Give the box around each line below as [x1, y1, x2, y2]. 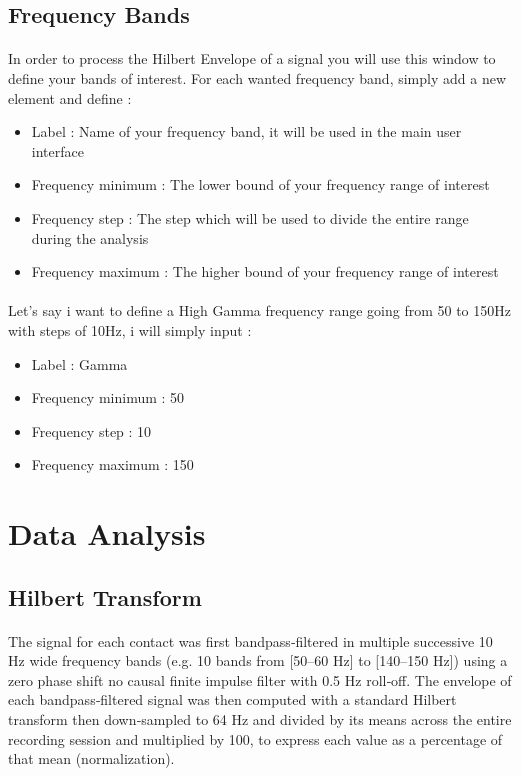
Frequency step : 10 [31, 420, 152, 441]
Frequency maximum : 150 [31, 454, 194, 475]
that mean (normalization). [8, 748, 175, 769]
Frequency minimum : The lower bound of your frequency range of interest [31, 174, 490, 195]
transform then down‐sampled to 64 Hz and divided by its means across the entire [8, 709, 512, 729]
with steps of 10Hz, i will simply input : [8, 319, 252, 340]
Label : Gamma [31, 353, 128, 374]
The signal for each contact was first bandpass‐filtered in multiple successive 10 [8, 630, 493, 651]
